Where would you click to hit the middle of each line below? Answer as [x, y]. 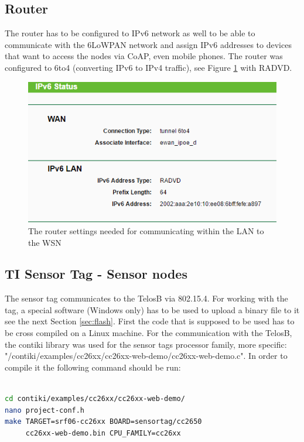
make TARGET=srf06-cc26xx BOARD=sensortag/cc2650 [103, 422]
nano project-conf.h [45, 410]
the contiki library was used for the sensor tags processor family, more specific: [146, 344]
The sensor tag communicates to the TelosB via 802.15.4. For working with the [146, 298]
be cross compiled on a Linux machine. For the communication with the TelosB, [148, 333]
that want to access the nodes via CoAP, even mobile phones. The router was [144, 56]
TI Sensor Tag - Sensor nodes [96, 274]
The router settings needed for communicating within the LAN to [146, 230]
